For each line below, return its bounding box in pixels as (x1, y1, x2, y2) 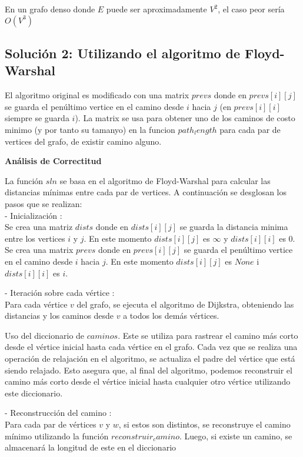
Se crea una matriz (5, 221, 73, 233)
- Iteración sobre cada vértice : (5, 286, 115, 299)
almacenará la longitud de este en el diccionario (5, 441, 177, 453)
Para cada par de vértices (5, 418, 96, 431)
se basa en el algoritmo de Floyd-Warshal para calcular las (59, 174, 271, 186)
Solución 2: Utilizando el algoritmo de (5, 44, 241, 62)
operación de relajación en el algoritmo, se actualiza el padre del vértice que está (5, 352, 295, 365)
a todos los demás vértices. (123, 309, 219, 322)
